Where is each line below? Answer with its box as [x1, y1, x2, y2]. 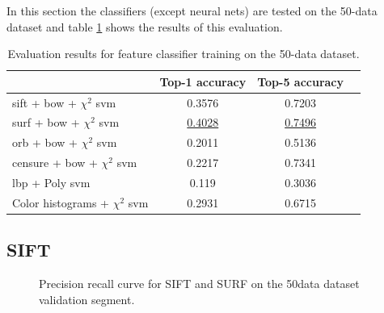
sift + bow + [12, 94, 77, 111]
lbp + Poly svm [12, 174, 91, 190]
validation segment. [39, 290, 135, 307]
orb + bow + [12, 134, 78, 151]
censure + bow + [12, 154, 98, 171]
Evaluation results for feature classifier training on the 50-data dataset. [7, 45, 360, 62]
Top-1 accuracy [159, 73, 247, 90]
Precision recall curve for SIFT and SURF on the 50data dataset [39, 275, 360, 292]
